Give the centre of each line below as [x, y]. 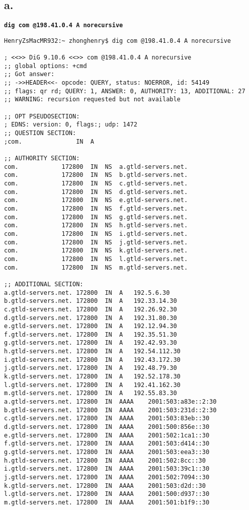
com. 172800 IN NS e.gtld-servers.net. [96, 200]
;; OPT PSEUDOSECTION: [42, 116]
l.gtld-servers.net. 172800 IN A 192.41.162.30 [92, 385]
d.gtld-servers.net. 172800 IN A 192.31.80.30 [91, 318]
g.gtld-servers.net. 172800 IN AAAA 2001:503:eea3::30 [107, 452]
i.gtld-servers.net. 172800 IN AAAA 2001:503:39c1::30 [107, 469]
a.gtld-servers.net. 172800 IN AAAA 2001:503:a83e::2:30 [110, 402]
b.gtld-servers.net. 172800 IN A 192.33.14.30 [91, 301]
